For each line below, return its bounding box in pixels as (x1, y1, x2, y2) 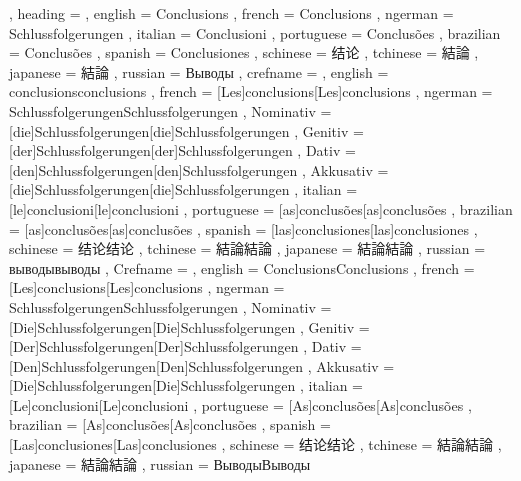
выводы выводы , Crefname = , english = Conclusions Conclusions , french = (9, 257, 475, 278)
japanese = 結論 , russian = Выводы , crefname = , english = (9, 61, 389, 82)
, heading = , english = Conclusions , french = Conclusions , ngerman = (9, 3, 454, 23)
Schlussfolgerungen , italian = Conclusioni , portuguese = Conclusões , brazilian (9, 22, 501, 43)
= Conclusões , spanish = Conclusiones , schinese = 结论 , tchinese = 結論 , (9, 42, 479, 63)
